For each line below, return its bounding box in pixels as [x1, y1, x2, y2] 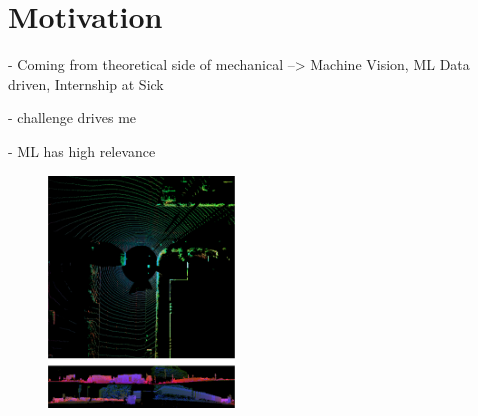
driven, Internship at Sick [8, 73, 164, 94]
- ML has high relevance [8, 140, 156, 161]
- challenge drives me [8, 107, 137, 128]
